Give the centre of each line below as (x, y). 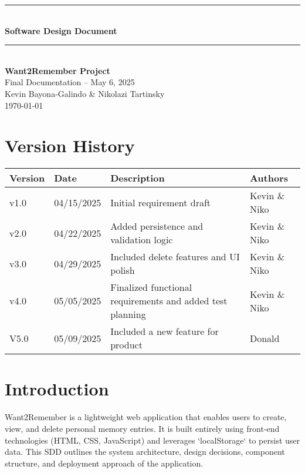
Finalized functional (151, 287)
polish (123, 270)
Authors (269, 178)
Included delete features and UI (175, 257)
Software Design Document (61, 30)
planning (128, 314)
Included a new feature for (165, 331)
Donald (265, 338)
